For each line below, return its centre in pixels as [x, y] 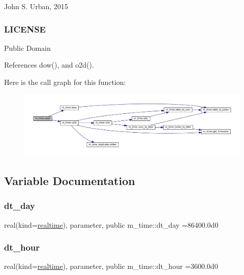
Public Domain [27, 48]
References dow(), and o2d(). [49, 65]
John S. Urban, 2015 [36, 6]
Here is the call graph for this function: [65, 82]
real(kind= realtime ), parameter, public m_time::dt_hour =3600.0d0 [111, 266]
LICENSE [25, 29]
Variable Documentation [70, 180]
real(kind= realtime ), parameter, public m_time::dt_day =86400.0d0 [111, 224]
